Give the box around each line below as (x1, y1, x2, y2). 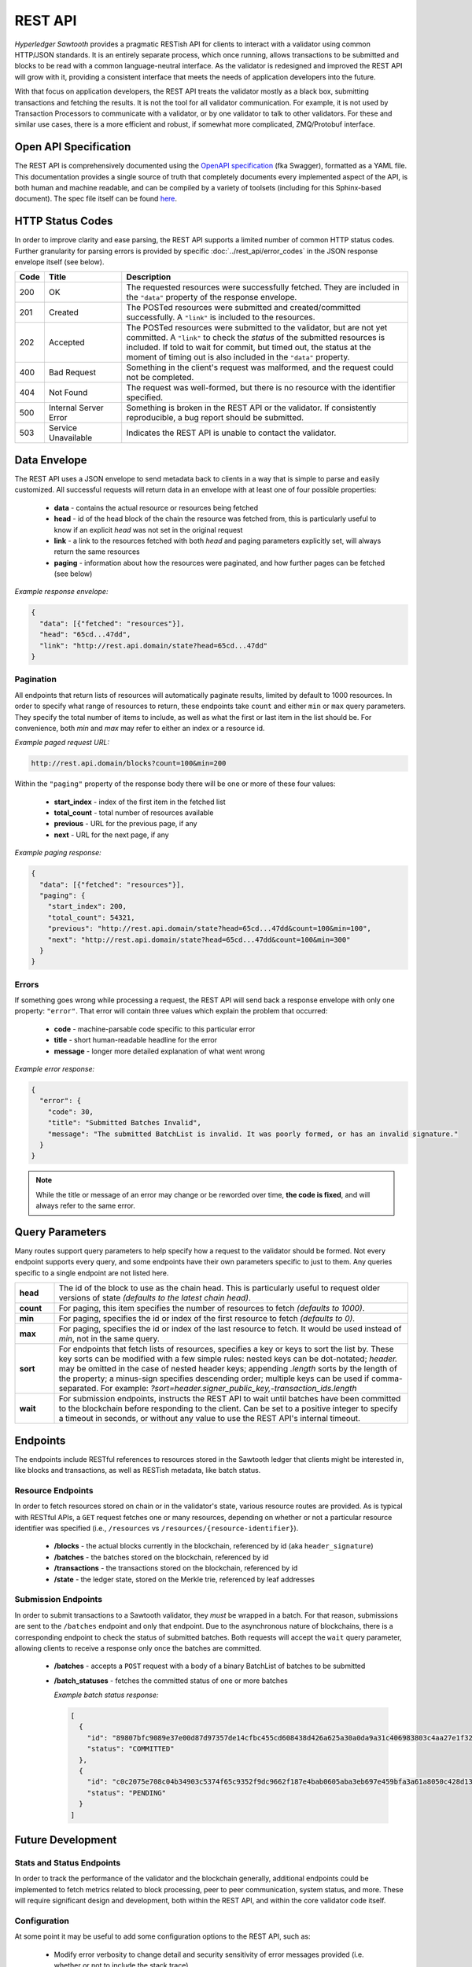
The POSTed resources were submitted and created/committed (126, 302, 361, 313)
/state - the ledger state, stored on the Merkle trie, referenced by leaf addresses (53, 1574, 315, 1584)
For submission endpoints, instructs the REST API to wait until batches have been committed (58, 1393, 401, 1404)
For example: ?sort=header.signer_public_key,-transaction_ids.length (100, 1383, 357, 1394)
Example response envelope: (14, 587, 109, 596)
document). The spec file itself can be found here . (14, 194, 177, 204)
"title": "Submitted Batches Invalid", (47, 1118, 202, 1127)
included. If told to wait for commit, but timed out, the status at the (126, 342, 371, 353)
